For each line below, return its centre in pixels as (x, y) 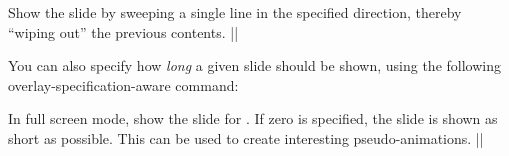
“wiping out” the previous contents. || (123, 31)
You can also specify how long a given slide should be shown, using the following (254, 65)
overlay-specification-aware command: (123, 84)
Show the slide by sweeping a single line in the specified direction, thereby (235, 12)
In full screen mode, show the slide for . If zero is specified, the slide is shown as (253, 118)
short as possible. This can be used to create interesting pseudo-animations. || (246, 137)
